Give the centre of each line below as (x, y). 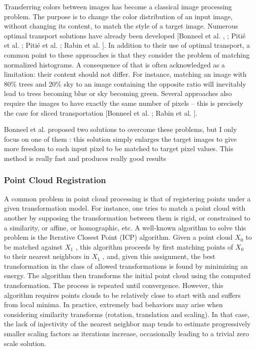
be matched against (33, 246)
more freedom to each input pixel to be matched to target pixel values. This (119, 148)
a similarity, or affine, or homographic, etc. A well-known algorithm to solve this (125, 227)
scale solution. (25, 343)
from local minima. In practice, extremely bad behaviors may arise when (113, 304)
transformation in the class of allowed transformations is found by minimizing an (126, 266)
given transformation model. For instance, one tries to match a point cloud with (125, 208)
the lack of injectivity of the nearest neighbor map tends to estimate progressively (128, 324)
